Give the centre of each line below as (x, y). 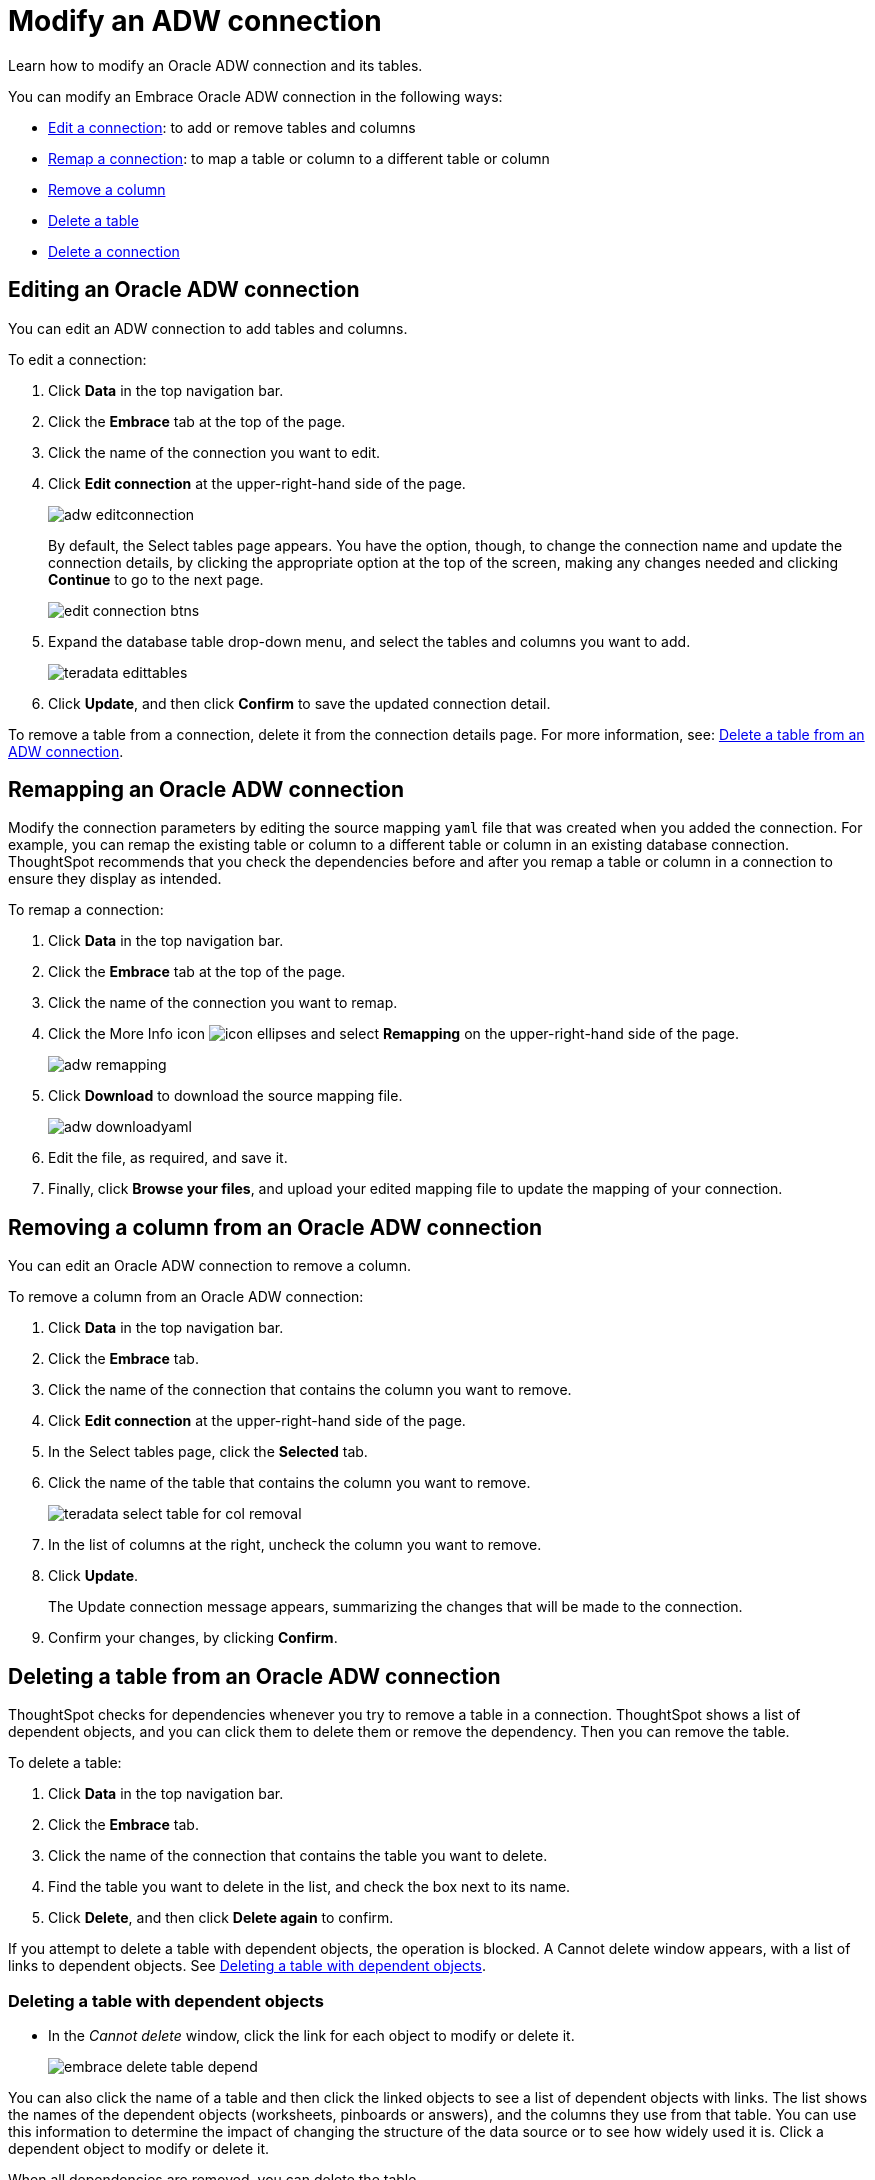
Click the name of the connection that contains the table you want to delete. (298, 1856)
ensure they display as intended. (115, 879)
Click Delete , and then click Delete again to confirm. (221, 1918)
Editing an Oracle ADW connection (184, 290)
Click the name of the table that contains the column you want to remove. (289, 1483)
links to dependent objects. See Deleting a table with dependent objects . (247, 1966)
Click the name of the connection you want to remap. (223, 1003)
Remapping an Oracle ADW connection (206, 790)
